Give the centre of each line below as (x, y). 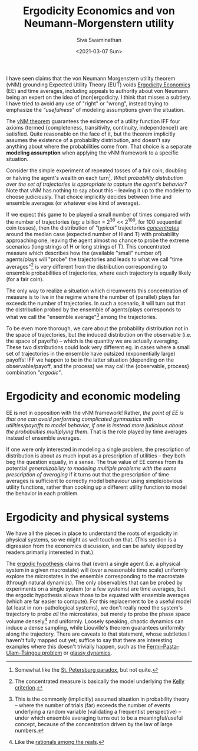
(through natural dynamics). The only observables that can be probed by (94, 583)
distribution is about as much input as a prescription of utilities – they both (96, 455)
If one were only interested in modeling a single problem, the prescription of (98, 449)
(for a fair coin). (25, 279)
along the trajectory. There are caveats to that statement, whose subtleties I (98, 634)
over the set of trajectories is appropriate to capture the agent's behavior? (97, 184)
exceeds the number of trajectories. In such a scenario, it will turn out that (96, 303)
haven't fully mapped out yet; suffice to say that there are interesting (89, 640)
